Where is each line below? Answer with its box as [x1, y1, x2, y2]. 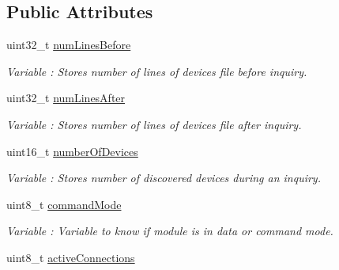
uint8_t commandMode [6, 196, 122, 212]
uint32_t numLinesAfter [6, 89, 126, 106]
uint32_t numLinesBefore [6, 36, 131, 53]
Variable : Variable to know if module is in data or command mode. [6, 222, 333, 239]
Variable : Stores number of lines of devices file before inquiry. [6, 63, 307, 79]
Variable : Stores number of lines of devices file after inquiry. [6, 116, 302, 132]
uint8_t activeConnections [6, 249, 135, 265]
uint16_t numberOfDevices [6, 143, 138, 159]
